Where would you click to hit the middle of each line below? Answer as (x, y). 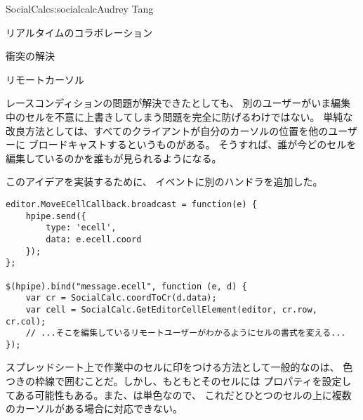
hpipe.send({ (56, 216)
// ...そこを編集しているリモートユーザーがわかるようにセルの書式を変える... (186, 333)
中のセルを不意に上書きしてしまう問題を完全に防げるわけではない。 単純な (179, 116)
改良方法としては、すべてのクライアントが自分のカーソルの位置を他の (167, 130)
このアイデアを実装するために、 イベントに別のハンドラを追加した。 (164, 182)
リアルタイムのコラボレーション (79, 32)
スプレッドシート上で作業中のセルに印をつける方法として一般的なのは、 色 (179, 367)
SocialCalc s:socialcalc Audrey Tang (80, 8)
